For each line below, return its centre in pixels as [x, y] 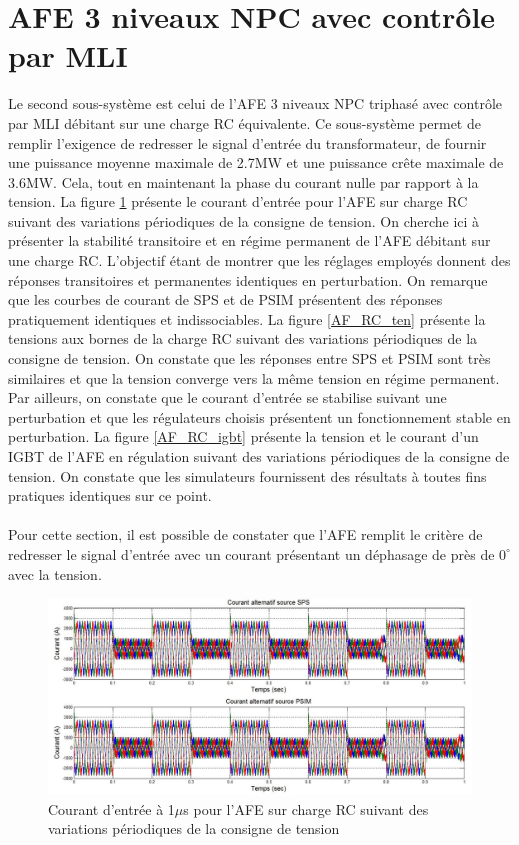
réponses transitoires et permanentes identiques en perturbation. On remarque [248, 279]
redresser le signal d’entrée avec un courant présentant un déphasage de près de [251, 553]
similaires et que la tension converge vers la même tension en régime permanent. [254, 377]
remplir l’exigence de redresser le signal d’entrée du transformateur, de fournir [247, 142]
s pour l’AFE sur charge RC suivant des [306, 808]
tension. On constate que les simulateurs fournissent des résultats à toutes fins [247, 475]
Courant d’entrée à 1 [111, 808]
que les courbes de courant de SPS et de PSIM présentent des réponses [225, 299]
